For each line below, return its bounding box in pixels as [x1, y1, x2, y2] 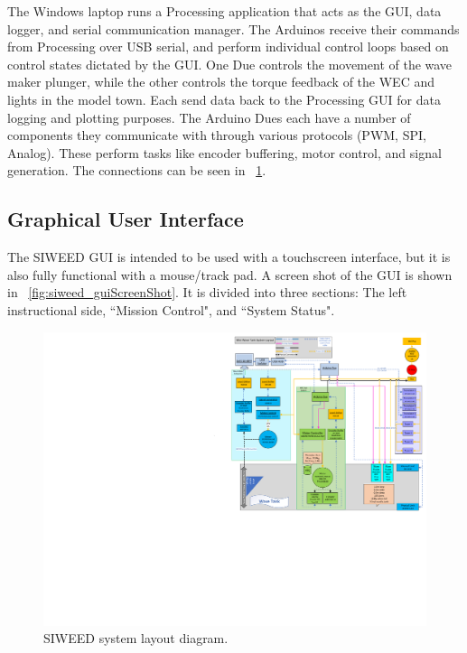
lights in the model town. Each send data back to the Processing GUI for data [7, 89, 441, 108]
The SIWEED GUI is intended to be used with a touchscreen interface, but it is [7, 247, 451, 266]
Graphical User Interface [7, 205, 244, 233]
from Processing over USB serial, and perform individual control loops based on [7, 37, 449, 56]
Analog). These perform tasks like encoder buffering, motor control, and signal [7, 143, 442, 162]
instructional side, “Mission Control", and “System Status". [7, 300, 335, 319]
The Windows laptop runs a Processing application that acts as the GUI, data [7, 2, 442, 20]
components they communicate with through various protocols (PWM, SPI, [7, 126, 426, 145]
